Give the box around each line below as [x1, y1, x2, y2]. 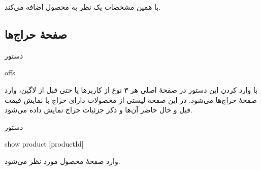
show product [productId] [5, 138, 84, 149]
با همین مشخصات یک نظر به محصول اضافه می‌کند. [5, 2, 160, 12]
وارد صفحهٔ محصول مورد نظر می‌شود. [5, 155, 120, 166]
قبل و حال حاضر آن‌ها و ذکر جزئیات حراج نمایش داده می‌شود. [5, 104, 192, 115]
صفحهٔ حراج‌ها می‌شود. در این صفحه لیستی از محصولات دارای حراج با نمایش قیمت [5, 94, 257, 105]
